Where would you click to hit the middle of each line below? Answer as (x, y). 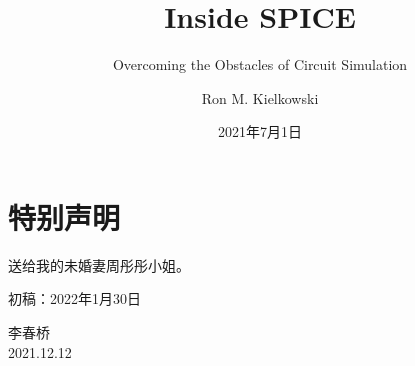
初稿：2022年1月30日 (74, 298)
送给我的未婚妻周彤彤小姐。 (99, 264)
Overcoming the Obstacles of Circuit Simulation (260, 64)
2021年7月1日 (260, 131)
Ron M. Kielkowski (260, 97)
